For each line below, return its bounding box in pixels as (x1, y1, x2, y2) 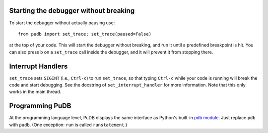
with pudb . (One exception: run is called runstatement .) (9, 122, 128, 128)
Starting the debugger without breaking (9, 6, 135, 15)
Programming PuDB (9, 102, 71, 110)
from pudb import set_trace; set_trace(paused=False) (18, 31, 151, 37)
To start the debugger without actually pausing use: (9, 20, 115, 26)
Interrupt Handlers (9, 62, 68, 70)
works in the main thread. (9, 89, 62, 95)
